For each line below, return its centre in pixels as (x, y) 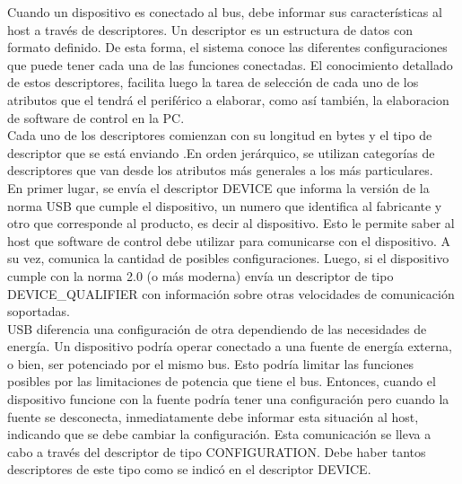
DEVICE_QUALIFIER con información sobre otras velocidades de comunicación (231, 293)
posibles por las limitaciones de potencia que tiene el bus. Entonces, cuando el (222, 381)
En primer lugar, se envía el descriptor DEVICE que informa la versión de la (218, 187)
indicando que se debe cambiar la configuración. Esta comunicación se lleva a (219, 434)
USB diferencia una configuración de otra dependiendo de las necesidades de (217, 328)
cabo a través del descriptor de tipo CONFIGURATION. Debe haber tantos (217, 451)
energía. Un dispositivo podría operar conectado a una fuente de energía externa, (230, 346)
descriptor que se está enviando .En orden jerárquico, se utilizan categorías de (221, 152)
